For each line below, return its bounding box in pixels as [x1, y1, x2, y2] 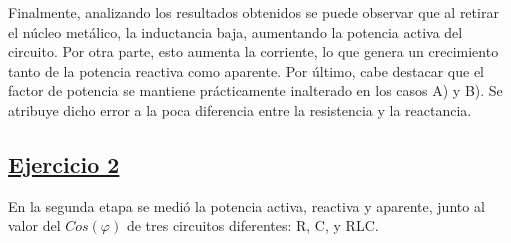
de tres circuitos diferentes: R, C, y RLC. [126, 215, 379, 236]
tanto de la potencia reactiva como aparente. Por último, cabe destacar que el [8, 60, 484, 81]
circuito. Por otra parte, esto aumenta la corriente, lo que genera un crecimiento [8, 41, 499, 62]
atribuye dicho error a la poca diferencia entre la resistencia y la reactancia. [8, 99, 472, 120]
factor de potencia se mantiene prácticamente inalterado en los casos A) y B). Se [8, 80, 503, 101]
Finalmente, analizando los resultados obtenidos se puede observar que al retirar [8, 2, 499, 22]
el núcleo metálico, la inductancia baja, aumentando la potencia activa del [8, 21, 463, 42]
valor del [8, 215, 61, 236]
